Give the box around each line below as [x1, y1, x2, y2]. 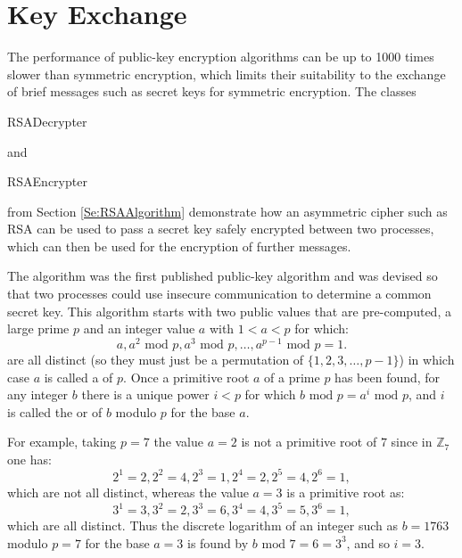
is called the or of [7, 402, 103, 421]
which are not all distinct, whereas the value [7, 482, 249, 501]
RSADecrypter [7, 111, 87, 130]
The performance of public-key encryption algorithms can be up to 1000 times [7, 47, 434, 66]
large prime [7, 319, 70, 338]
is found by [187, 533, 249, 552]
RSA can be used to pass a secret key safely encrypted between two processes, [7, 219, 434, 238]
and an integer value [83, 319, 195, 338]
